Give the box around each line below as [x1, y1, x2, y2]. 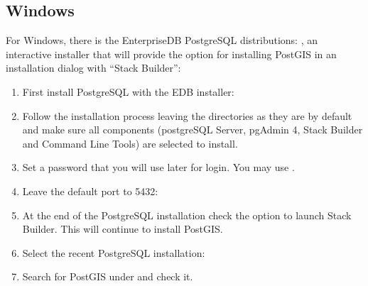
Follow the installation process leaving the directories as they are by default [22, 108, 352, 123]
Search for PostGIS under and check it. [22, 269, 193, 284]
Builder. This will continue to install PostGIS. [22, 221, 223, 236]
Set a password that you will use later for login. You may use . [22, 160, 295, 175]
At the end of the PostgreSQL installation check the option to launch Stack [22, 207, 352, 222]
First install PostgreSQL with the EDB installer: [22, 84, 234, 99]
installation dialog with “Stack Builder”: [6, 60, 181, 75]
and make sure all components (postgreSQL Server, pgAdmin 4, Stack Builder [22, 122, 363, 137]
